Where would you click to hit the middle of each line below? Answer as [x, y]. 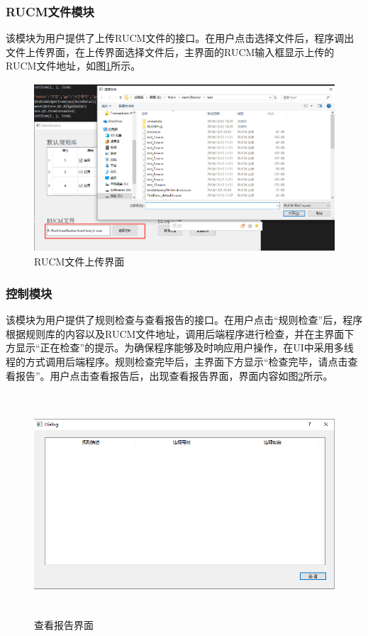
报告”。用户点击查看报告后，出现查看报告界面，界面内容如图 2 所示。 [174, 375]
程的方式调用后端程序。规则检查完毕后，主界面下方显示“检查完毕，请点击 [177, 362]
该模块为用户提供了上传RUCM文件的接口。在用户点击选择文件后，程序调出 [180, 38]
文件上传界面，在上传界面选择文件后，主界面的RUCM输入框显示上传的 [170, 51]
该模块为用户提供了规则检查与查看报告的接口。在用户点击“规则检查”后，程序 [184, 320]
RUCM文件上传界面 [79, 262]
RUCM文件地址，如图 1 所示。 [73, 66]
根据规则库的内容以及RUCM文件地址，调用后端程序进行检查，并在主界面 [175, 333]
